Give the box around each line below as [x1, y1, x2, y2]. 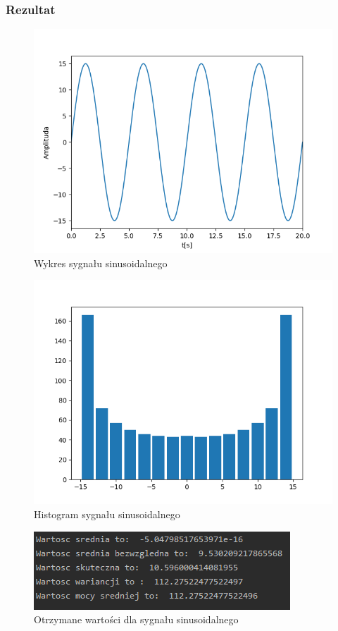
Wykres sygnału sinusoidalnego [34, 255, 168, 270]
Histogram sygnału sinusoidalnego [34, 507, 180, 521]
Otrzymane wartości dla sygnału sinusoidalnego [34, 612, 239, 627]
